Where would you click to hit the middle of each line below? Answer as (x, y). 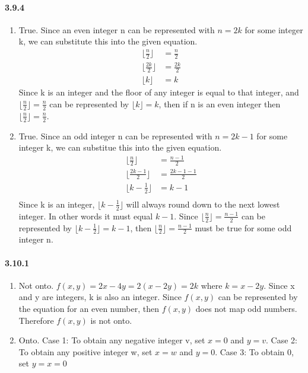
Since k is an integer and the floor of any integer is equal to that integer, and (159, 92)
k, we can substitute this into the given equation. (108, 41)
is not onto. (111, 320)
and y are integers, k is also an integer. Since (100, 297)
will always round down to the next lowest (203, 204)
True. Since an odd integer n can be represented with (115, 136)
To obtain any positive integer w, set (85, 351)
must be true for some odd (243, 227)
